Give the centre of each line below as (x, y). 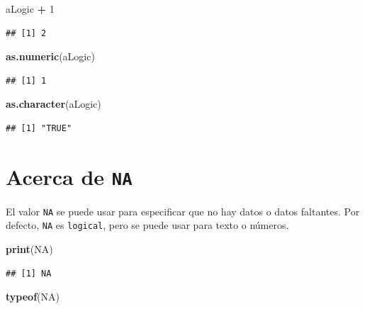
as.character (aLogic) (54, 104)
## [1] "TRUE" (39, 128)
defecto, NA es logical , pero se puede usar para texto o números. (147, 225)
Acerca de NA (69, 176)
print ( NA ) (29, 249)
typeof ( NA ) (33, 297)
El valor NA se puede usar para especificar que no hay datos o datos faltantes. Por (183, 211)
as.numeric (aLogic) (50, 56)
